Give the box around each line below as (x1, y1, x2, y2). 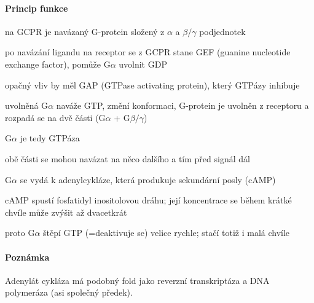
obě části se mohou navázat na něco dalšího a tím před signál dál (5, 152, 250, 165)
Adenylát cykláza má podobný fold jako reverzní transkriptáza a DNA (5, 273, 270, 286)
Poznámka (5, 250, 50, 263)
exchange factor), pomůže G (5, 57, 111, 70)
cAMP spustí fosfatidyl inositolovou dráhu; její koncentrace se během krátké (5, 194, 292, 207)
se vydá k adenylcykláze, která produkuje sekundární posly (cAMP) (20, 173, 276, 186)
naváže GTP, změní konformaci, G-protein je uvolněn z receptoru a (56, 99, 309, 112)
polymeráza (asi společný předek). (5, 286, 133, 299)
